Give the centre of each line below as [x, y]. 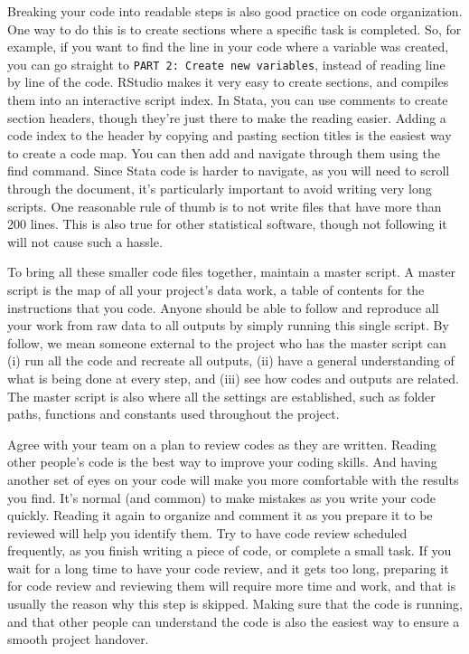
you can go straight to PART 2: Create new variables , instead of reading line [226, 64]
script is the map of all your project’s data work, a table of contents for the [216, 289]
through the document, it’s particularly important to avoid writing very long [220, 188]
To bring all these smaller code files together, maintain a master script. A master [232, 272]
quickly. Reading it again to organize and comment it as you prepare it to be [220, 515]
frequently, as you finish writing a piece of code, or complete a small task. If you [230, 550]
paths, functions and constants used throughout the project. [174, 414]
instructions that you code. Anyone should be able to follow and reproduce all [223, 307]
